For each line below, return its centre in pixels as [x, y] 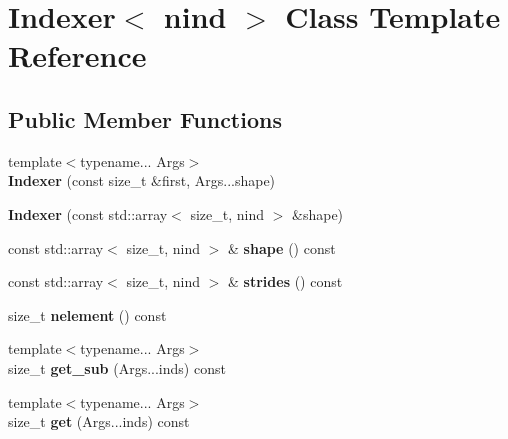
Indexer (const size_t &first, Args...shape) [142, 180]
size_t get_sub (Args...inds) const [117, 367]
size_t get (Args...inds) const [99, 421]
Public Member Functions [145, 118]
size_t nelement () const [87, 314]
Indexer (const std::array [88, 213]
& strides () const [285, 281]
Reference [77, 55]
